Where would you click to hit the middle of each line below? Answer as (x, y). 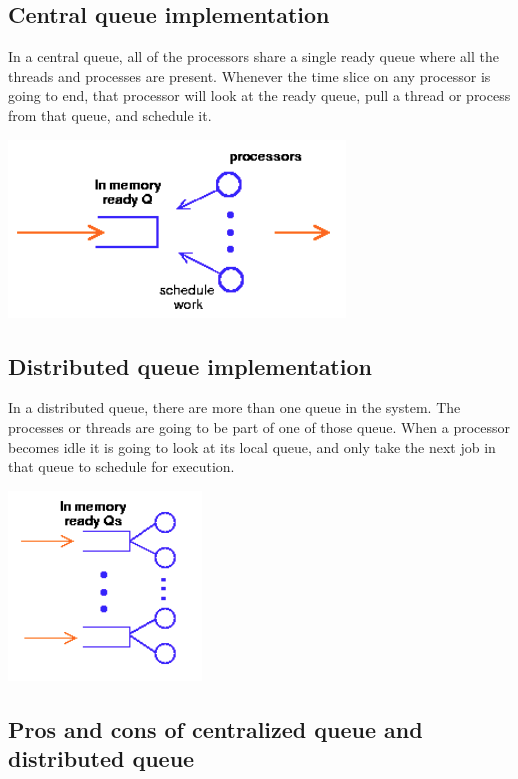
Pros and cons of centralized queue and (215, 728)
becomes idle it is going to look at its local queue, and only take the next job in (252, 446)
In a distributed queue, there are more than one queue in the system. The (234, 407)
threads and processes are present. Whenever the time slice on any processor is (249, 75)
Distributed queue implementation (190, 365)
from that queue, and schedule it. (110, 114)
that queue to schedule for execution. (121, 466)
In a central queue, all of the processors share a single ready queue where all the (253, 56)
